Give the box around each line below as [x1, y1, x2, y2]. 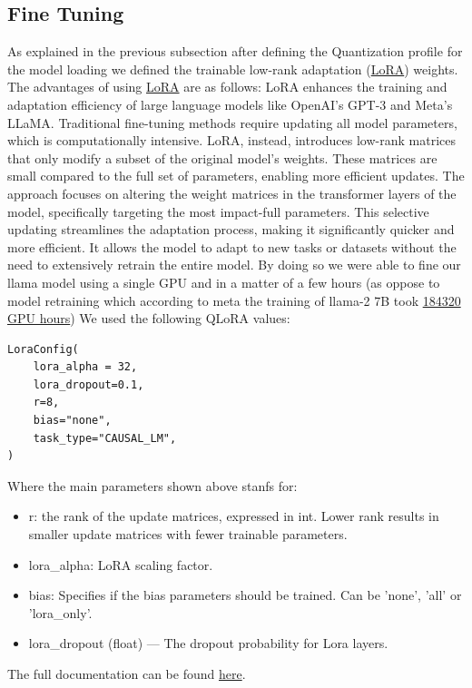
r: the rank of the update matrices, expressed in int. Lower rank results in [28, 506, 439, 526]
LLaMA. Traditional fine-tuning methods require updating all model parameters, [7, 113, 457, 132]
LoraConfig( [7, 342, 79, 356]
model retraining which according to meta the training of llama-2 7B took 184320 [7, 290, 461, 310]
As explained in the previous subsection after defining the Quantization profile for [7, 42, 463, 61]
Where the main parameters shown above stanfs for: [7, 476, 298, 495]
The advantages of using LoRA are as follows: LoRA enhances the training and [7, 77, 447, 96]
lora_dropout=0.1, [33, 378, 144, 391]
